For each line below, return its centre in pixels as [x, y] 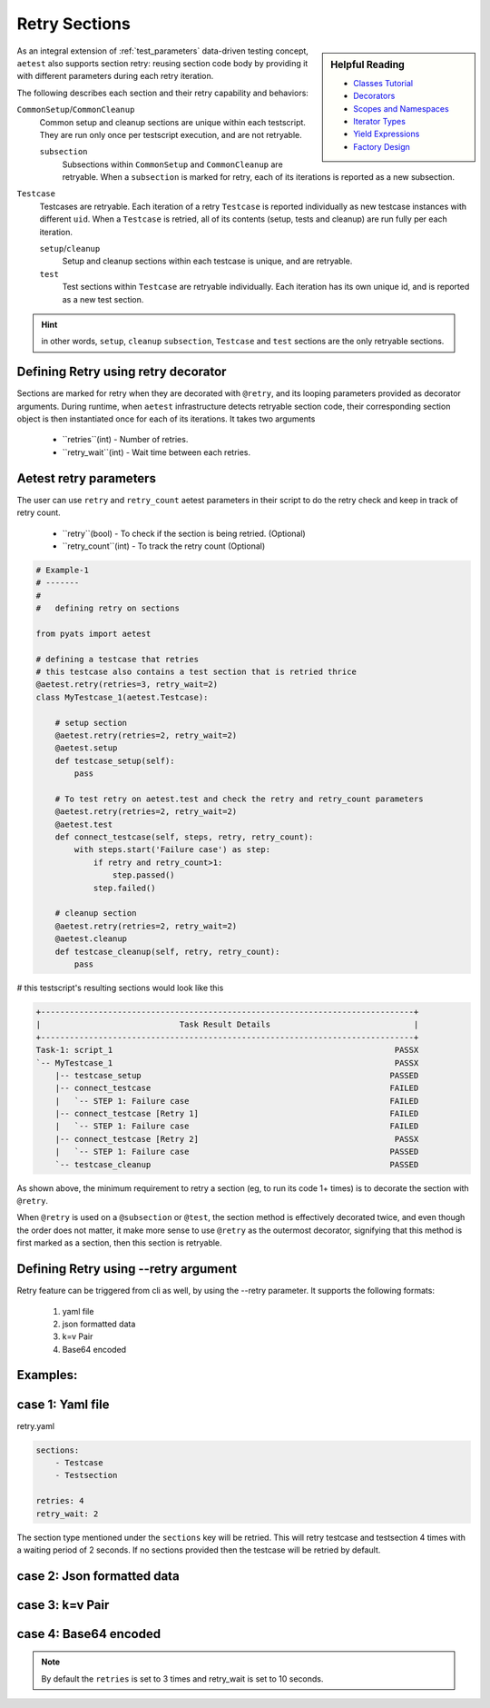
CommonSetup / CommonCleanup [76, 110]
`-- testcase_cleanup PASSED [237, 1164]
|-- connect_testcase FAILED [237, 1088]
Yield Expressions [387, 134]
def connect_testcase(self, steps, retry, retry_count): [184, 837]
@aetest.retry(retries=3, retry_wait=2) [127, 685]
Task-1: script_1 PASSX [227, 1050]
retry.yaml [35, 1425]
